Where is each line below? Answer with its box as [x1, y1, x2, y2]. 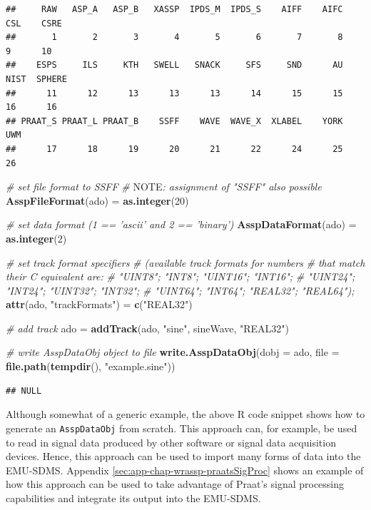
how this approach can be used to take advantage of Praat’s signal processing [6, 476, 345, 491]
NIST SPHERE [6, 73, 67, 84]
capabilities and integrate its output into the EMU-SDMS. [6, 490, 261, 505]
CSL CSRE [6, 18, 62, 29]
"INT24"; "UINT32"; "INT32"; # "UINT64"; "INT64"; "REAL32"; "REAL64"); [6, 282, 355, 297]
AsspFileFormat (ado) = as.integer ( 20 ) [6, 193, 189, 208]
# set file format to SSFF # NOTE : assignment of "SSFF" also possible [6, 179, 322, 194]
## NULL [6, 385, 42, 396]
